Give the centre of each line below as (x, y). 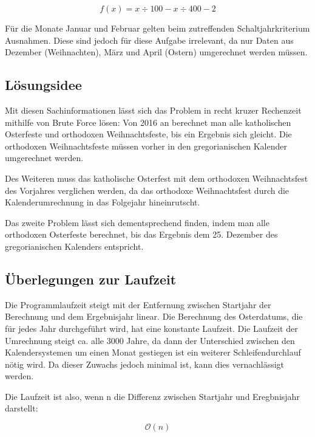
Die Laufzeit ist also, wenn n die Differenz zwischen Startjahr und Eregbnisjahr (152, 396)
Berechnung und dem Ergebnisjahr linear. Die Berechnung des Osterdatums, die (154, 316)
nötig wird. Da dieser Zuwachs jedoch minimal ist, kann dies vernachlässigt (145, 364)
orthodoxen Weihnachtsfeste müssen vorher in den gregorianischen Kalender (146, 146)
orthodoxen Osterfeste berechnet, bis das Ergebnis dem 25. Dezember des (141, 234)
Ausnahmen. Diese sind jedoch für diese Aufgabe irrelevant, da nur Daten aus (149, 40)
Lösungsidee (43, 85)
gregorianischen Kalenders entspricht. (74, 246)
